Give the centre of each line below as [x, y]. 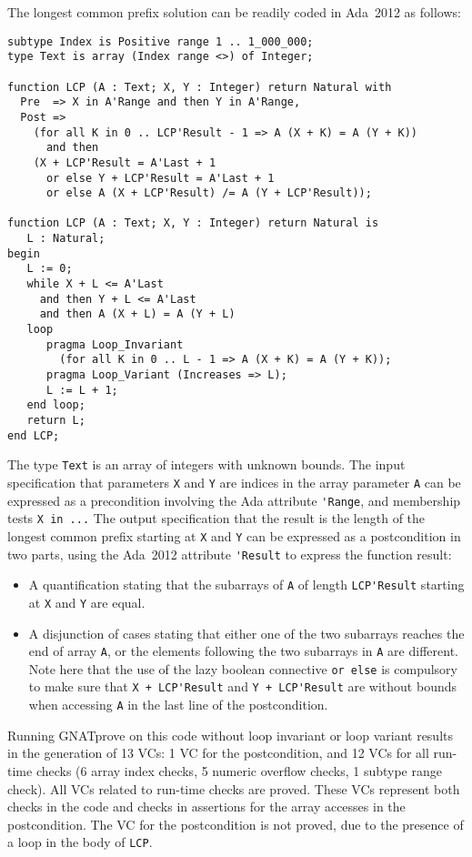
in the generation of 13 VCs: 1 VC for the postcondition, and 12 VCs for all [218, 753]
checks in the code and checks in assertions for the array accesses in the [206, 807]
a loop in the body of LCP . [80, 842]
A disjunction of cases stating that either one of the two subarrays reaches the [246, 633]
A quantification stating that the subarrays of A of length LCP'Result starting [246, 585]
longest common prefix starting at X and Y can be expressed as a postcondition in [234, 535]
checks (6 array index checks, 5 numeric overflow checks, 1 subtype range [239, 770]
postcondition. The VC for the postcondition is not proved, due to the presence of [236, 824]
